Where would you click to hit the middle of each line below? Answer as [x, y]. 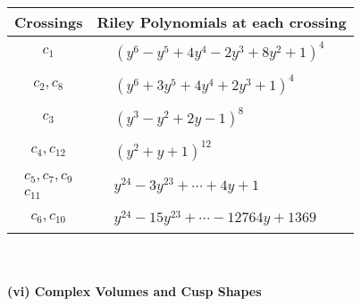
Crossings [49, 22]
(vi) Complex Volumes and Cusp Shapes [134, 291]
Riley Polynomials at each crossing [222, 22]
